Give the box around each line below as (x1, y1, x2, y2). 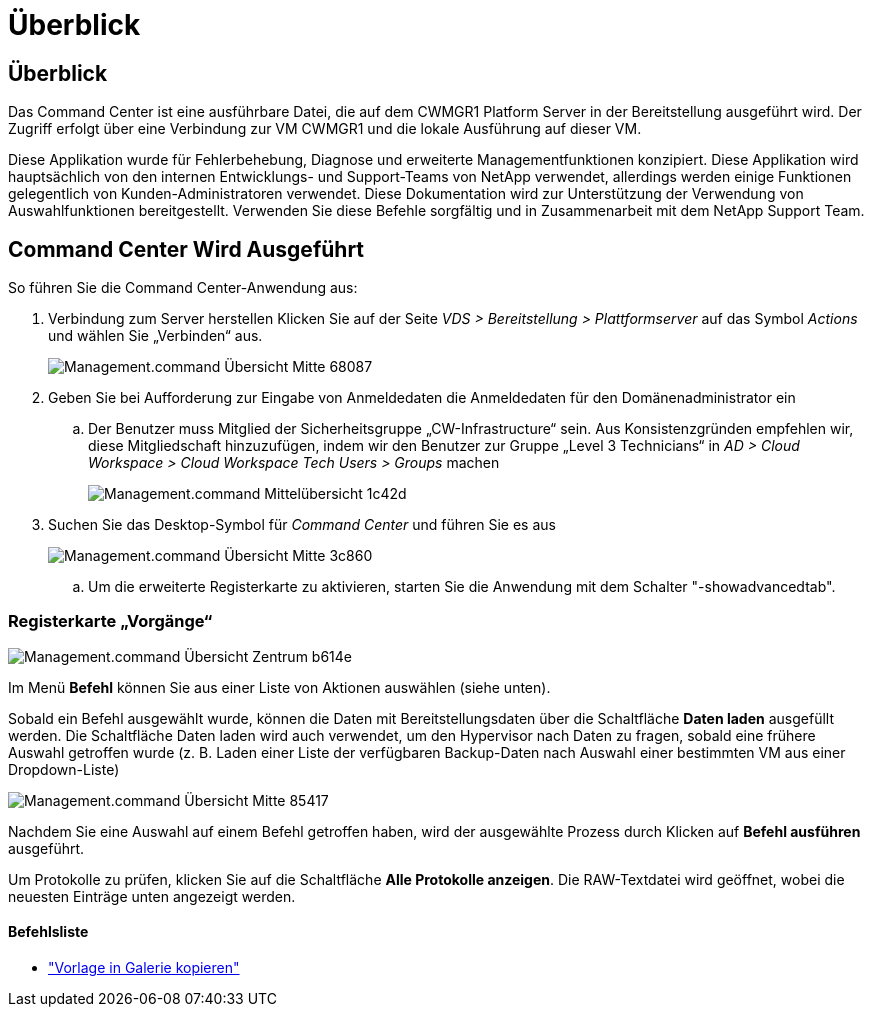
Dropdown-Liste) (8, 760, 120, 778)
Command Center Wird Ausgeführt (8, 236, 365, 262)
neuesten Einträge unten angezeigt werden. (8, 887, 296, 905)
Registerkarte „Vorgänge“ (8, 611, 213, 632)
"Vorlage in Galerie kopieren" (48, 958, 240, 976)
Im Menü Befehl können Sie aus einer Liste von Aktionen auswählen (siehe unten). (8, 678, 551, 696)
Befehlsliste (8, 923, 89, 941)
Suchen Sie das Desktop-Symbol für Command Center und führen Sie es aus (48, 516, 556, 534)
